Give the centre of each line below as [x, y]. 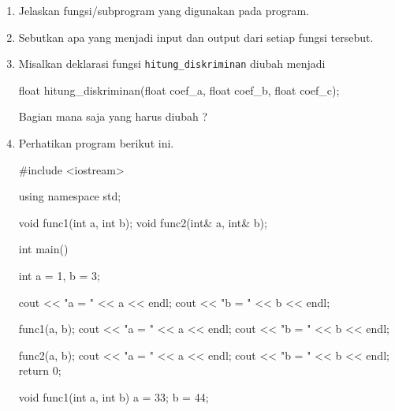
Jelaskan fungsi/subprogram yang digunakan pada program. [164, 10]
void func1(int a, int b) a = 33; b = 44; [114, 396]
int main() [43, 249]
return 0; [40, 370]
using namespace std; [70, 196]
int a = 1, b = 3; [59, 275]
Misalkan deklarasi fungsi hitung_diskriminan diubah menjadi [172, 64]
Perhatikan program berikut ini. [96, 143]
